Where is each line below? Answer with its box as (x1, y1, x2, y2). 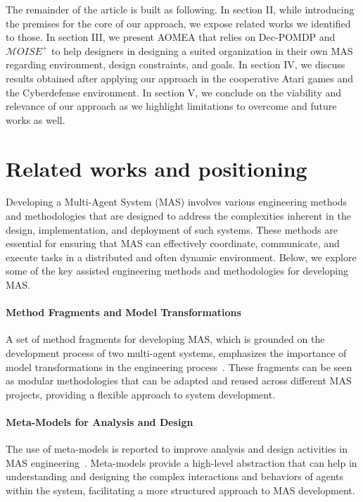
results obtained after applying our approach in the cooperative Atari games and (6, 70, 354, 85)
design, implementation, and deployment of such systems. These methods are (6, 222, 338, 237)
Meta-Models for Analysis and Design (6, 414, 193, 429)
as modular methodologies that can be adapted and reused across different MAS (6, 373, 352, 388)
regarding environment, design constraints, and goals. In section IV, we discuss (6, 57, 345, 72)
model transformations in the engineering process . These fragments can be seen (6, 359, 352, 374)
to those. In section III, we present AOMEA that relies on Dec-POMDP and (6, 30, 336, 44)
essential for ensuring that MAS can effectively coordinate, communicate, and (6, 236, 340, 251)
